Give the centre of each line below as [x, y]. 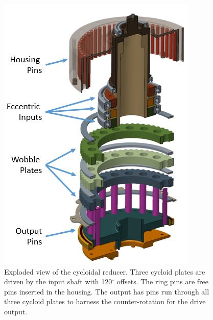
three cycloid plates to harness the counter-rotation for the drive [105, 301]
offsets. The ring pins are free [163, 281]
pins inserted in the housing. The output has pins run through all [107, 291]
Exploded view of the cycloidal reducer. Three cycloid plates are [105, 271]
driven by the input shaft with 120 [58, 281]
